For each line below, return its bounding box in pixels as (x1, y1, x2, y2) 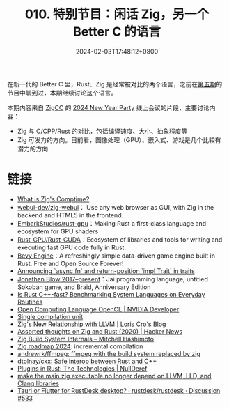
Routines (17, 298, 43, 306)
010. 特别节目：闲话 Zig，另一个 (24, 6, 210, 22)
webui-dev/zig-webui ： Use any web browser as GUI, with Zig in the (17, 203, 214, 211)
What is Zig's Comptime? (17, 194, 90, 203)
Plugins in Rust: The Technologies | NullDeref (17, 364, 148, 373)
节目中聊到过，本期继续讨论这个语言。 (7, 88, 117, 97)
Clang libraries (17, 379, 59, 387)
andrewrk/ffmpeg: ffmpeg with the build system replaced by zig (17, 349, 200, 357)
